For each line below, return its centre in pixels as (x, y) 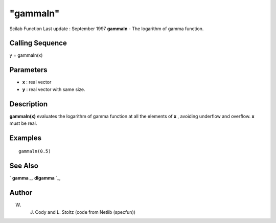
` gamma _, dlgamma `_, (35, 178)
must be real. (23, 123)
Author (21, 193)
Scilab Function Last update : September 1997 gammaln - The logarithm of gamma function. (107, 29)
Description (29, 104)
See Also (24, 166)
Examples (26, 138)
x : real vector (37, 82)
